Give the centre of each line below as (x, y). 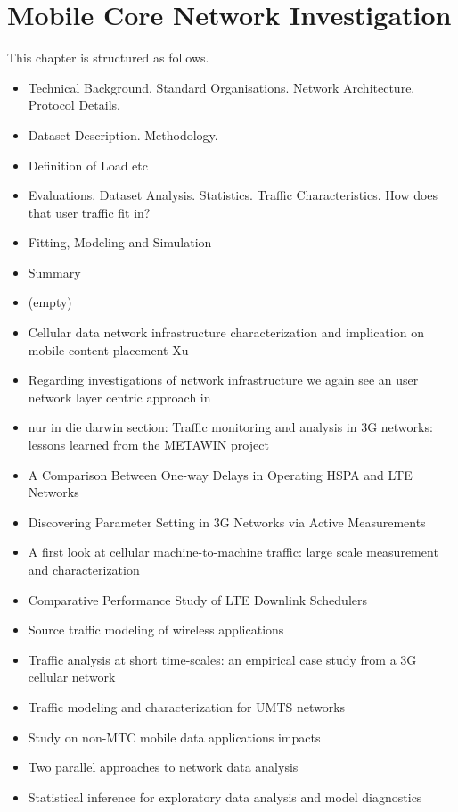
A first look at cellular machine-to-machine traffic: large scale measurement (233, 552)
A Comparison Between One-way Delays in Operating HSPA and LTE (220, 474)
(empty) (50, 302)
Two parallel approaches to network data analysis (163, 767)
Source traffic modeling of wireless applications (156, 630)
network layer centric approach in (119, 397)
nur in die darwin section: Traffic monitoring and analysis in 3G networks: (230, 427)
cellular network (72, 677)
